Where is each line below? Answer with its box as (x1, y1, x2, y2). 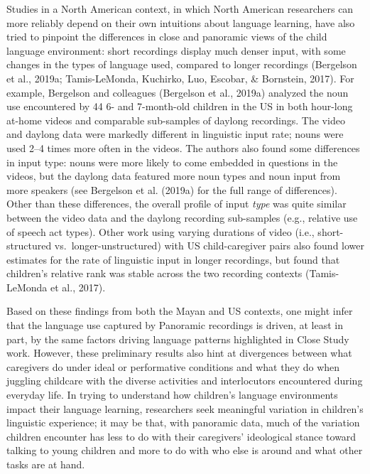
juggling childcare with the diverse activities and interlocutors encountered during (6, 373, 363, 388)
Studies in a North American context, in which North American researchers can (6, 1, 354, 16)
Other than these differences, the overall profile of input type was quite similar (6, 196, 347, 211)
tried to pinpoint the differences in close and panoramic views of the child (6, 29, 327, 44)
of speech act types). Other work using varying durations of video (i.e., (6, 224, 315, 239)
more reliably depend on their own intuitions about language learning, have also (6, 15, 355, 30)
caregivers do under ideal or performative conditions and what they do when (6, 359, 340, 374)
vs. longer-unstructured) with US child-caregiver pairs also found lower (54, 238, 364, 253)
